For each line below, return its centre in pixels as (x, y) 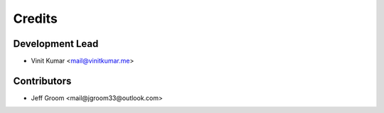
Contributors (42, 81)
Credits (36, 18)
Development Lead (56, 44)
